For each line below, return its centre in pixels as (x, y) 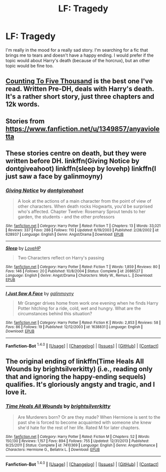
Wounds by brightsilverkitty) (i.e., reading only (79, 369)
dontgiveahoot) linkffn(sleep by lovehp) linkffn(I (81, 169)
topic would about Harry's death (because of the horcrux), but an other (78, 60)
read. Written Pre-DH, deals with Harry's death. (80, 89)
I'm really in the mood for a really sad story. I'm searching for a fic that (77, 50)
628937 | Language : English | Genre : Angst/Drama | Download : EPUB (65, 235)
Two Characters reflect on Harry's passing (61, 258)
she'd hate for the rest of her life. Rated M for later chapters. (79, 428)
